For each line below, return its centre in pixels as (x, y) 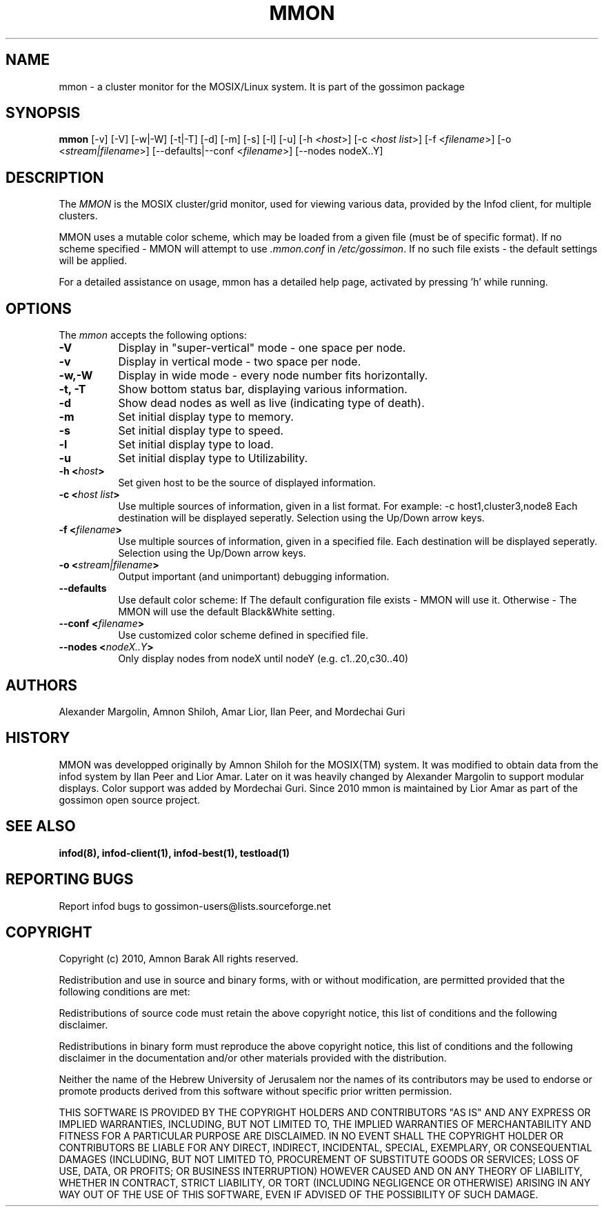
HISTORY (38, 738)
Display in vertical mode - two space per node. (240, 362)
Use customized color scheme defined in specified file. (243, 635)
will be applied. (93, 261)
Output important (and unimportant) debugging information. (254, 577)
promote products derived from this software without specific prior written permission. (255, 1091)
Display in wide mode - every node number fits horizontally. (273, 376)
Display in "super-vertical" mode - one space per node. (262, 348)
